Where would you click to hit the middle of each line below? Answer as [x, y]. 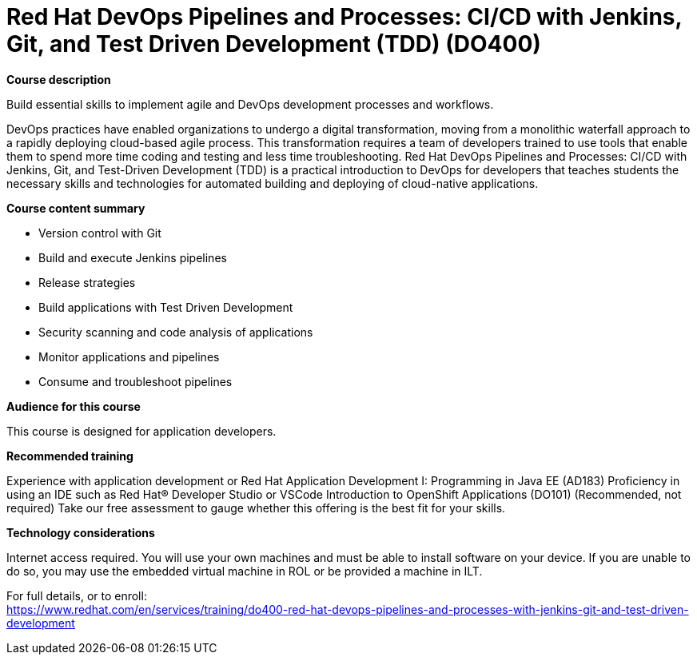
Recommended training [70, 456]
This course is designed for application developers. [141, 431]
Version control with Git [100, 233]
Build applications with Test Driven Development [166, 307]
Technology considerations [81, 532]
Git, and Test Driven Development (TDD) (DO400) [274, 44]
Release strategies [87, 282]
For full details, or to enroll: [77, 595]
